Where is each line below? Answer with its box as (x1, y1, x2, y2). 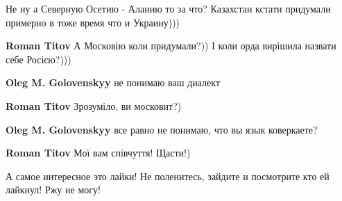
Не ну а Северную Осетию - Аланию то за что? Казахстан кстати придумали (6, 1, 331, 15)
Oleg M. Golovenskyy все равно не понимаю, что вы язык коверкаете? (6, 122, 318, 136)
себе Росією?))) (6, 51, 71, 66)
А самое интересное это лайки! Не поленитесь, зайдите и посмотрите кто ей (6, 168, 330, 183)
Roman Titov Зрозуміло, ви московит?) (6, 98, 182, 113)
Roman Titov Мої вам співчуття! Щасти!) (6, 145, 191, 160)
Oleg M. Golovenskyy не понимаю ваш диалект (6, 75, 221, 90)
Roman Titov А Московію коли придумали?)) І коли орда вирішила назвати (6, 38, 336, 53)
